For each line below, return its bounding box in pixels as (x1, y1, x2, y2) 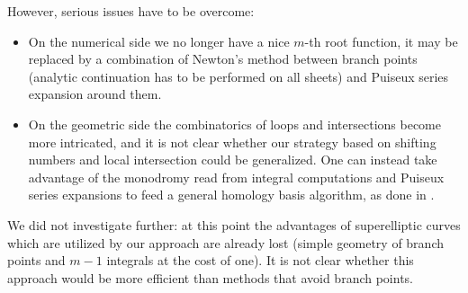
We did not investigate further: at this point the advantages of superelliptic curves (7, 215, 461, 234)
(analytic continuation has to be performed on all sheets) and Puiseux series (28, 67, 449, 85)
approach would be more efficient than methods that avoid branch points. (7, 268, 414, 287)
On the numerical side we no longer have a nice (28, 31, 290, 50)
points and (7, 251, 66, 270)
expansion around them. (28, 84, 162, 103)
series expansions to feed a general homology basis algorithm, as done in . (28, 185, 435, 204)
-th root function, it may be (304, 31, 458, 50)
